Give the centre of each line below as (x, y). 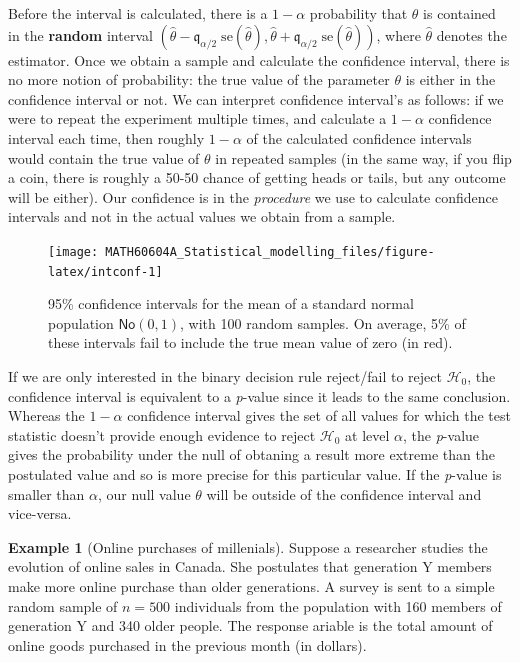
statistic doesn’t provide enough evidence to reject (162, 434)
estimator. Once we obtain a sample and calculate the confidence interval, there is (259, 59)
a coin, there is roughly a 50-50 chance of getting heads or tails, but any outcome (257, 177)
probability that (358, 13)
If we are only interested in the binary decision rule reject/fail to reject (225, 376)
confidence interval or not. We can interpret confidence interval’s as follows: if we (256, 98)
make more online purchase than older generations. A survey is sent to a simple (251, 585)
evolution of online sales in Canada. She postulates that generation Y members (250, 566)
